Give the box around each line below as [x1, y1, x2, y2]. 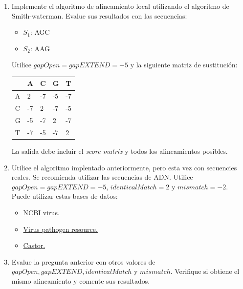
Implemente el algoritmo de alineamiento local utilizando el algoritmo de [11, 1, 229, 11]
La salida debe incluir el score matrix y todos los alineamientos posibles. [11, 145, 228, 156]
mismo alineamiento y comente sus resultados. [11, 275, 150, 286]
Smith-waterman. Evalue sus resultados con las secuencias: [11, 10, 187, 21]
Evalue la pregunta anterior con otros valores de [11, 256, 155, 267]
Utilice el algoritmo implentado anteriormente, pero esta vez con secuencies [11, 162, 237, 172]
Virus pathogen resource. [23, 224, 98, 234]
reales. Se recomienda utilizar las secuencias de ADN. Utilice [11, 172, 193, 182]
